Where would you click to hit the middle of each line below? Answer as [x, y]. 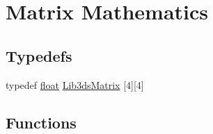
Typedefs [39, 55]
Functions [41, 122]
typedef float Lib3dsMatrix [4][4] [75, 84]
